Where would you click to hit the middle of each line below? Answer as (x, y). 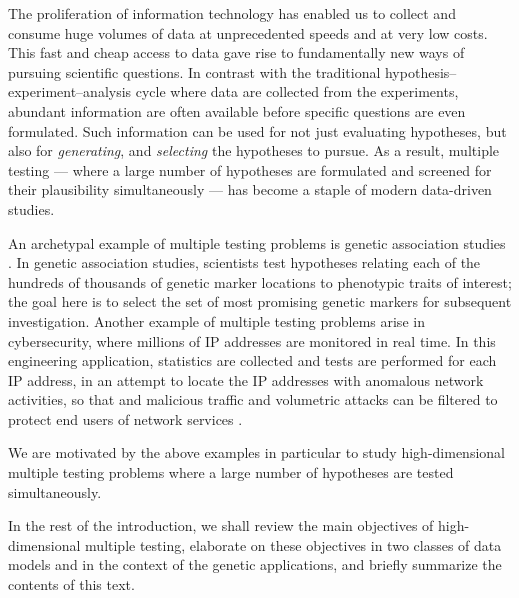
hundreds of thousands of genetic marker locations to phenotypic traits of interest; (260, 281)
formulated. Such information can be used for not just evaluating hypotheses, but (257, 130)
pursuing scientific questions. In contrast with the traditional (194, 71)
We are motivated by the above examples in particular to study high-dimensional (256, 452)
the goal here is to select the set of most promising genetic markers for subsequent (260, 301)
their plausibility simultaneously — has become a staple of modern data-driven (250, 189)
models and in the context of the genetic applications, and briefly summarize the (255, 564)
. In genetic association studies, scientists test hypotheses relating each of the (244, 262)
